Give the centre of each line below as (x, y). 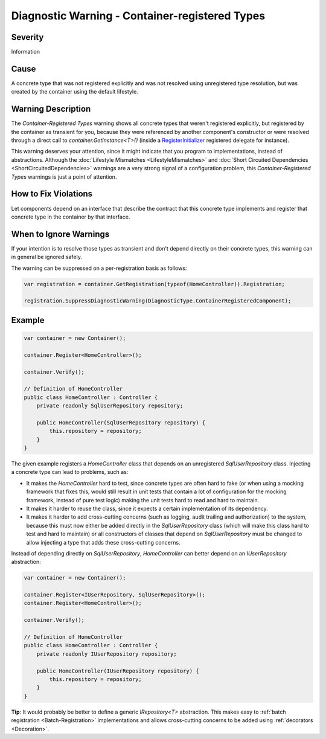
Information (26, 52)
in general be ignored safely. (47, 257)
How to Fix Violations (52, 194)
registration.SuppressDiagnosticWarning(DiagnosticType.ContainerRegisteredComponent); (158, 301)
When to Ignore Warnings (60, 234)
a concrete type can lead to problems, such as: (70, 472)
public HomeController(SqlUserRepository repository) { (121, 422)
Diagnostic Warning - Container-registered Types (138, 16)
